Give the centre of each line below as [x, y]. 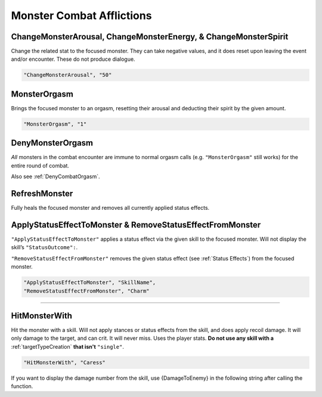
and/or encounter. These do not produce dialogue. [73, 59]
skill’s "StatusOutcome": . [44, 247]
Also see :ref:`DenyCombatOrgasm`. [56, 176]
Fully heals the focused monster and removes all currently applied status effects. [110, 208]
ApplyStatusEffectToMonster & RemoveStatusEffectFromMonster [136, 224]
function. [22, 386]
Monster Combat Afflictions [81, 15]
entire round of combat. [40, 165]
